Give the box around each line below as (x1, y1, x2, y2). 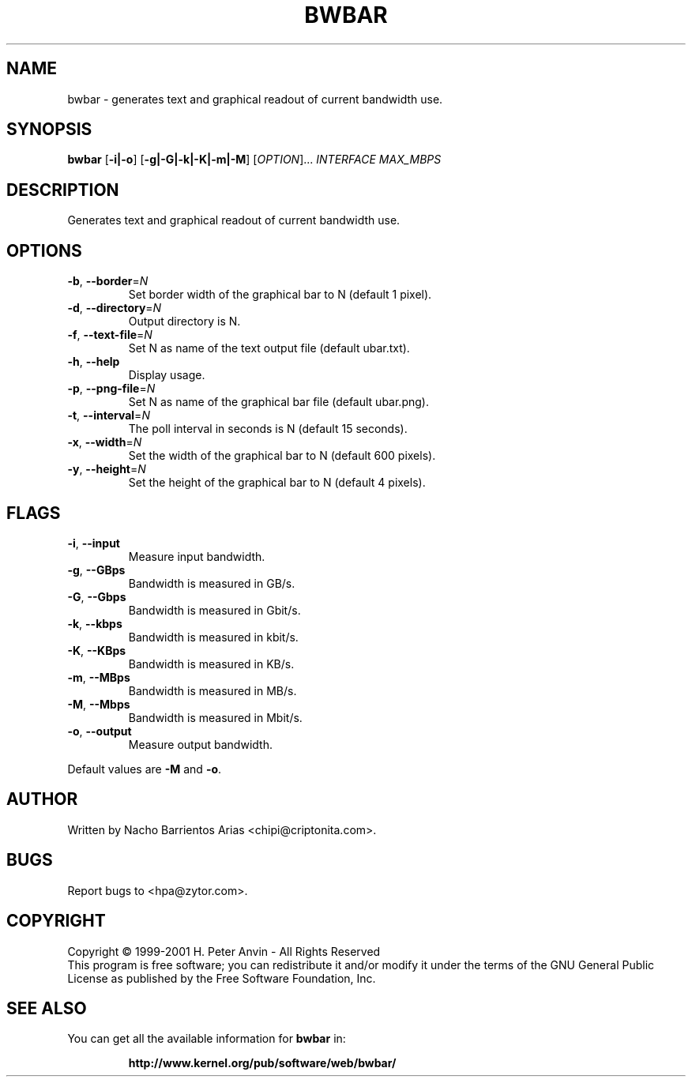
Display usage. (128, 368, 205, 382)
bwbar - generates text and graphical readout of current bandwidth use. (67, 92, 443, 106)
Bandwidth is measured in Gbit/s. (128, 603, 301, 617)
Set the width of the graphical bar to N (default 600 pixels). (128, 449, 436, 463)
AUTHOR (6, 789, 78, 810)
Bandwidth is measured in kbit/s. (128, 630, 299, 644)
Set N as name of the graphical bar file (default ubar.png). (128, 395, 429, 409)
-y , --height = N (67, 462, 146, 476)
